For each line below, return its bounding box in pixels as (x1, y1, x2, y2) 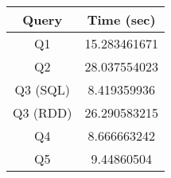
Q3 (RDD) (13, 103, 72, 122)
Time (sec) (87, 10, 156, 29)
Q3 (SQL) (14, 80, 71, 99)
